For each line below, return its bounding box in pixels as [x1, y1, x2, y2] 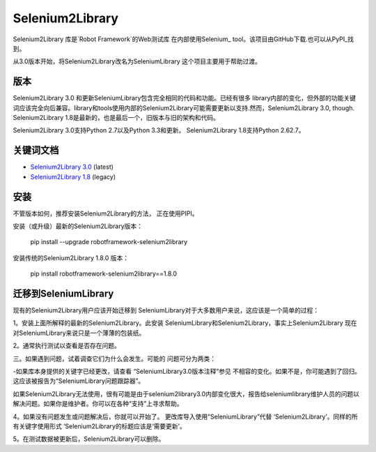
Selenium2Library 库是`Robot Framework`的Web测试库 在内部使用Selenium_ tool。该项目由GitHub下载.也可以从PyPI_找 [13, 35, 354, 43]
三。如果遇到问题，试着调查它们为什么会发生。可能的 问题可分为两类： [13, 354, 216, 363]
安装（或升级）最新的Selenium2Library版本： [13, 222, 143, 230]
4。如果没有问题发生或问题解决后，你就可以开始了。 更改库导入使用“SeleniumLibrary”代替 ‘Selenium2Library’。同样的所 [13, 412, 358, 421]
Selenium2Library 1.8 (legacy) [30, 172, 116, 181]
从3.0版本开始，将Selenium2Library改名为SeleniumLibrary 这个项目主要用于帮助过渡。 [13, 57, 261, 66]
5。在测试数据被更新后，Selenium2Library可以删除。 [13, 435, 165, 443]
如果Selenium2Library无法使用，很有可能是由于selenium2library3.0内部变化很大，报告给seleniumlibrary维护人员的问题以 [13, 389, 360, 398]
